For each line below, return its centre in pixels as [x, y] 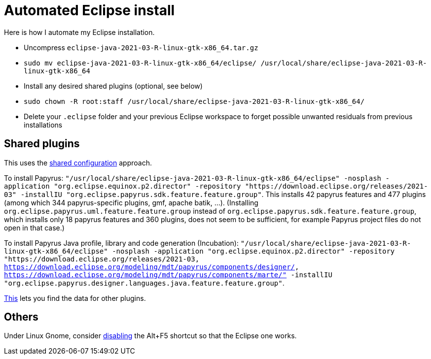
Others [21, 317]
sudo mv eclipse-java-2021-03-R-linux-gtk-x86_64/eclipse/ [140, 63]
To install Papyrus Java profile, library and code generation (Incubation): [121, 243]
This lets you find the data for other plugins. [75, 298]
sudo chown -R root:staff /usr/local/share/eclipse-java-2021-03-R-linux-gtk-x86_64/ [194, 101]
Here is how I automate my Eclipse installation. [79, 32]
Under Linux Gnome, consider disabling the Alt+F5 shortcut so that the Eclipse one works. [150, 336]
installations [43, 125]
